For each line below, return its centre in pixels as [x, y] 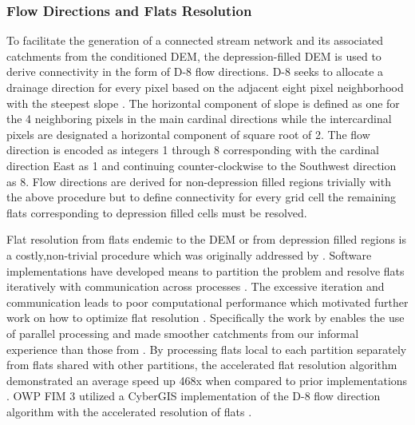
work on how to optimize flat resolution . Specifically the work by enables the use [206, 318]
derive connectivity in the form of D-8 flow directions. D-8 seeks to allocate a [195, 71]
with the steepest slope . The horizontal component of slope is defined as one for [203, 103]
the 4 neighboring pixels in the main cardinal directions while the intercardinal [199, 119]
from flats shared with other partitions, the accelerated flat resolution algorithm [202, 365]
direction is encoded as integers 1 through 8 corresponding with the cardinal [193, 150]
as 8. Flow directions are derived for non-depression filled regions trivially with [199, 181]
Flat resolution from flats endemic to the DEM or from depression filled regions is [207, 239]
